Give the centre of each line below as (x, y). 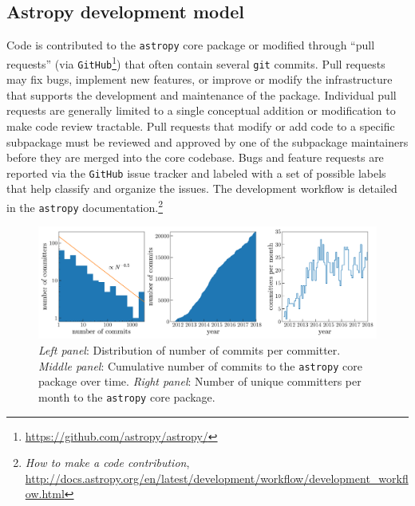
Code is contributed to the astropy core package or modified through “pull (191, 45)
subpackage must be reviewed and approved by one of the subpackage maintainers (207, 141)
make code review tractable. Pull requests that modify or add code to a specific (201, 126)
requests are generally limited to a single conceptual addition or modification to (201, 110)
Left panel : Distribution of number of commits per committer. (190, 350)
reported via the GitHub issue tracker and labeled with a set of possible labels (196, 173)
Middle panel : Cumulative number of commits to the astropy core (200, 365)
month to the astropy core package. (127, 396)
